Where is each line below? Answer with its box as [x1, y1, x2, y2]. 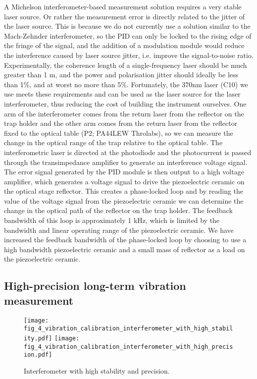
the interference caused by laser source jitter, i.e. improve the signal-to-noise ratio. [4, 50, 254, 60]
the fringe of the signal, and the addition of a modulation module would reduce [4, 40, 245, 51]
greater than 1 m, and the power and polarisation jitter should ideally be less [4, 69, 239, 80]
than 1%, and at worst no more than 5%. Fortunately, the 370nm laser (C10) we [4, 79, 248, 89]
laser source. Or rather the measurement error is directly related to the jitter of [4, 11, 245, 21]
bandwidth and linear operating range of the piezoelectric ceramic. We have [4, 224, 234, 235]
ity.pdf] [24, 334, 52, 342]
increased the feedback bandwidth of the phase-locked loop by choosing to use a [4, 234, 247, 245]
